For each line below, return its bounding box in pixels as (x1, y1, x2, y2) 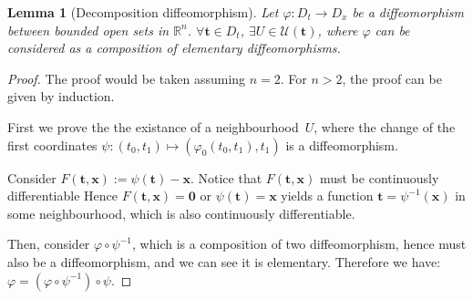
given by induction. (7, 87, 115, 106)
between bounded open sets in (7, 20, 170, 39)
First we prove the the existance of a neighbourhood (7, 117, 299, 136)
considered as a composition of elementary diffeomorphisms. (7, 38, 341, 57)
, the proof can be (342, 68, 442, 88)
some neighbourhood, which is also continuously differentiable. (7, 203, 355, 222)
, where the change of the (314, 117, 456, 136)
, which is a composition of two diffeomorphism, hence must (132, 234, 467, 253)
